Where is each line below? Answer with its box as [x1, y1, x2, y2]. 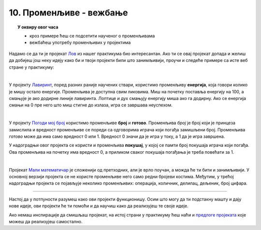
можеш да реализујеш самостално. [9, 218, 83, 224]
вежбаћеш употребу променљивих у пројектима [29, 40, 131, 45]
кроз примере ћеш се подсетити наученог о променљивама [29, 33, 155, 39]
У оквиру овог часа [17, 24, 58, 30]
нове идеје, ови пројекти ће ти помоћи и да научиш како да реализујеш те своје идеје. [9, 203, 188, 209]
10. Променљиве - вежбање [9, 7, 128, 18]
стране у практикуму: [9, 64, 54, 70]
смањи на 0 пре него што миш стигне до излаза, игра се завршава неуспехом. [9, 102, 173, 108]
